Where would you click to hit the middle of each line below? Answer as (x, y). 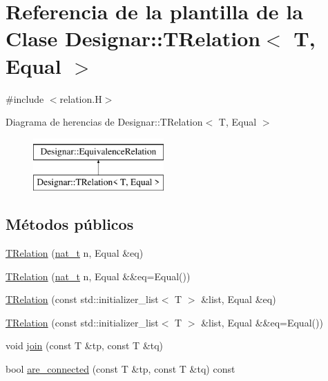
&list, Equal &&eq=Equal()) (262, 322)
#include (25, 98)
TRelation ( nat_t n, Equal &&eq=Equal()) (98, 276)
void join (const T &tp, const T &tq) (85, 345)
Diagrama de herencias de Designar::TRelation (104, 122)
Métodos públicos (70, 224)
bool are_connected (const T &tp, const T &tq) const (120, 369)
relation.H (81, 98)
